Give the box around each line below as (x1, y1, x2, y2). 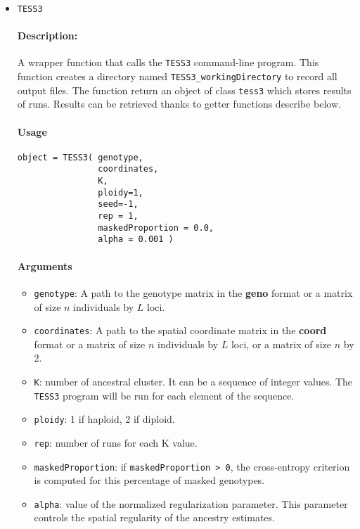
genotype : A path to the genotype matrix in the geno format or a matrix (34, 285, 353, 300)
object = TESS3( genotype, (17, 152, 143, 162)
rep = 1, (98, 211, 139, 222)
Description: (17, 28, 78, 43)
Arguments (17, 258, 72, 273)
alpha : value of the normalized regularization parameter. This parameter (34, 496, 348, 511)
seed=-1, (98, 199, 139, 210)
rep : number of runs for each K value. (34, 435, 198, 450)
